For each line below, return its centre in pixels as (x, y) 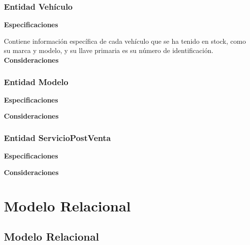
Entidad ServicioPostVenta (58, 137)
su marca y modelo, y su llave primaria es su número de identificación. (109, 50)
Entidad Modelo (36, 81)
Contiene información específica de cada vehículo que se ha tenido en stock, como (125, 41)
